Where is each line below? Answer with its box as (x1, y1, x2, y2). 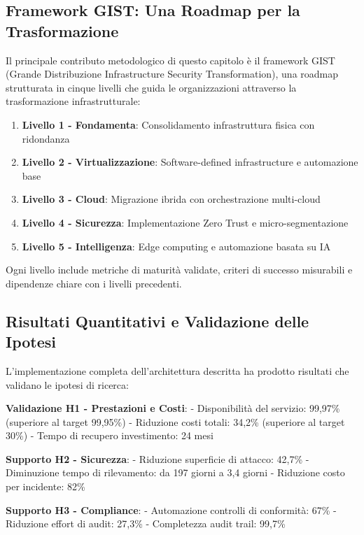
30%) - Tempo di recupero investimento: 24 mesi (6, 428, 213, 443)
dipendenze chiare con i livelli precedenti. (6, 276, 182, 290)
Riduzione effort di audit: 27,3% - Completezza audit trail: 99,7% (6, 516, 286, 531)
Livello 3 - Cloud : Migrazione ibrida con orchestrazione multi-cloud (22, 192, 321, 206)
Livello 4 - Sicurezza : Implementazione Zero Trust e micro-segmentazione (22, 215, 349, 229)
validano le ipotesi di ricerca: (6, 377, 129, 392)
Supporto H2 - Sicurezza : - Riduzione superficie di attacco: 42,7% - (6, 451, 309, 466)
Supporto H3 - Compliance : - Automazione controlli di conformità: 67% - (6, 502, 337, 517)
